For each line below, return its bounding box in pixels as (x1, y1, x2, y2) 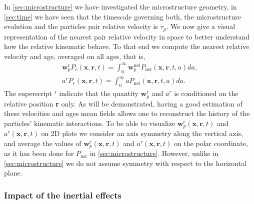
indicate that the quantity (59, 88, 138, 98)
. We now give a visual (166, 21, 235, 31)
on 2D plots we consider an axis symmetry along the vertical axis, (41, 128, 243, 138)
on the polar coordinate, (173, 137, 248, 148)
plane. (4, 167, 22, 178)
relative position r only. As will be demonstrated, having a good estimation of (4, 98, 242, 108)
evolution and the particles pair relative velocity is (4, 21, 158, 31)
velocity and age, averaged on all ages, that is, (4, 50, 145, 61)
